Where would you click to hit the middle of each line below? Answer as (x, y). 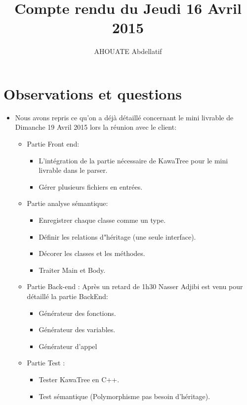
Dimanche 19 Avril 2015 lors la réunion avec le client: (96, 127)
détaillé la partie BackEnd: (67, 296)
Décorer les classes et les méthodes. (92, 253)
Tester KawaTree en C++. (79, 379)
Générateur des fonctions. (77, 313)
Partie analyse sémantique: (67, 203)
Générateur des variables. (77, 329)
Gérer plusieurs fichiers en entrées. (91, 186)
